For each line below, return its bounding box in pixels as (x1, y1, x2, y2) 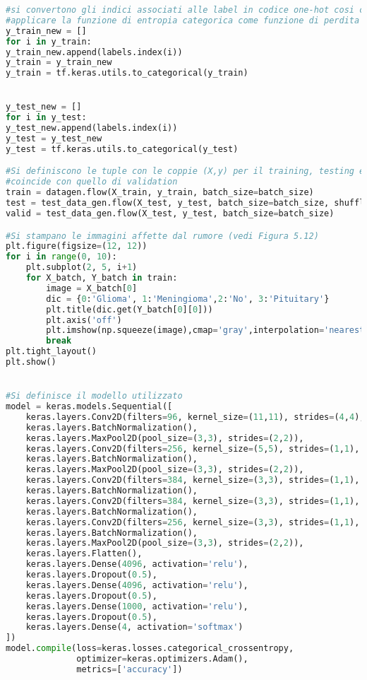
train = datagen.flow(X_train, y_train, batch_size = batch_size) (6, 187, 314, 198)
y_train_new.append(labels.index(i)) (6, 47, 183, 57)
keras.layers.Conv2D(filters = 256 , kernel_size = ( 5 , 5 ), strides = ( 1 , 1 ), (25, 443, 360, 454)
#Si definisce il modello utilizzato (6, 391, 183, 401)
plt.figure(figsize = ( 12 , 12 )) (6, 241, 148, 252)
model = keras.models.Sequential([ (6, 401, 173, 412)
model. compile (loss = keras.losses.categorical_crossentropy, (6, 643, 294, 654)
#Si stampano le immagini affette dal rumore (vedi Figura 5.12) (6, 230, 319, 241)
